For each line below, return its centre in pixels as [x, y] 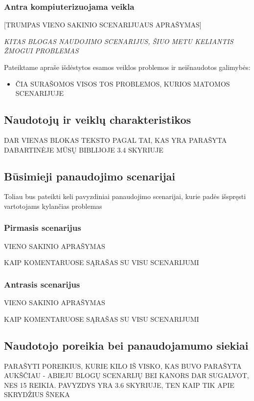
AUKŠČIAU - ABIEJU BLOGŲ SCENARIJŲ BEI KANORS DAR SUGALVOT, [127, 375]
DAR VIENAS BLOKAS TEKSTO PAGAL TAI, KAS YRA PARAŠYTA [115, 140]
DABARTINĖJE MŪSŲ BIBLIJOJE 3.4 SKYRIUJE [84, 149]
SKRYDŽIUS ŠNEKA [37, 394]
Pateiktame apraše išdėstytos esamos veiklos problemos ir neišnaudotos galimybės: [127, 67]
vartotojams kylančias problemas [53, 206]
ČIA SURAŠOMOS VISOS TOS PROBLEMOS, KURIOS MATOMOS [123, 83]
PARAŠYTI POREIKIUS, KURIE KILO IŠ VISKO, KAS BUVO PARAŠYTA [123, 366]
